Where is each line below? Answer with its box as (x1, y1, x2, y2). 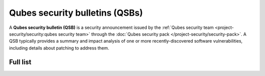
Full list (9, 58, 31, 66)
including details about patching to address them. (9, 45, 109, 51)
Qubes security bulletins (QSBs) (9, 7, 143, 18)
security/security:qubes (9, 31, 57, 37)
